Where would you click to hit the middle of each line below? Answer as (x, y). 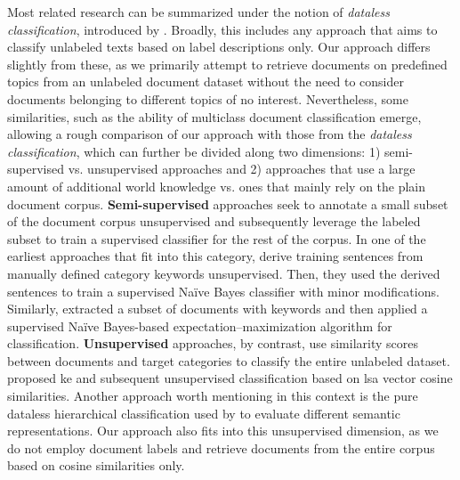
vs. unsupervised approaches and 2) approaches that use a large (242, 169)
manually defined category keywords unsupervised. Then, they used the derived (224, 273)
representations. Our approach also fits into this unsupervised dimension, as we (223, 431)
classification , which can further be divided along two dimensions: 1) (194, 151)
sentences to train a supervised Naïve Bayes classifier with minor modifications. (223, 291)
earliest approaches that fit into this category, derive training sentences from (215, 256)
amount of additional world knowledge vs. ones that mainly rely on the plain (217, 186)
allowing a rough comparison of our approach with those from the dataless (210, 134)
